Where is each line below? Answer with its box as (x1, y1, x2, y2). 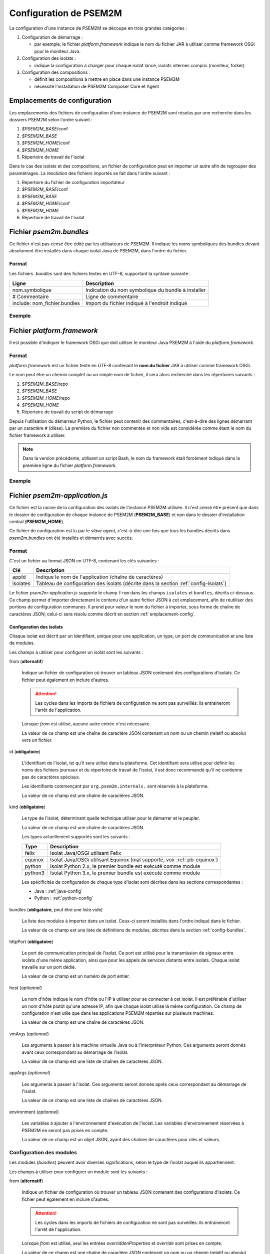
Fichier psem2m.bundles (9, 227, 89, 236)
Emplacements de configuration (9, 96, 112, 105)
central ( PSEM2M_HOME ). (9, 519, 64, 525)
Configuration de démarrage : (21, 34, 83, 40)
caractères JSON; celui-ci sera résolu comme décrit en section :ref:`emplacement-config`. (9, 611, 196, 617)
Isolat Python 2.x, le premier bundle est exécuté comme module (50, 863, 200, 870)
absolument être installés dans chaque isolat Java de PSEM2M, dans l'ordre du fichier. (9, 248, 187, 254)
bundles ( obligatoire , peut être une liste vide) (9, 906, 103, 912)
